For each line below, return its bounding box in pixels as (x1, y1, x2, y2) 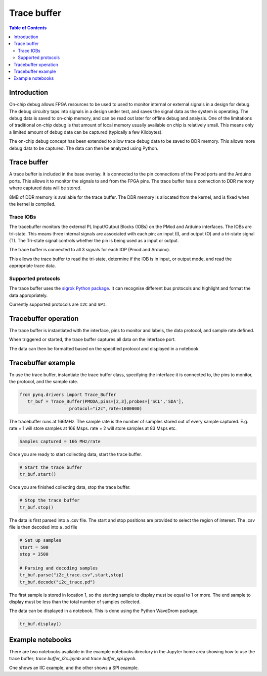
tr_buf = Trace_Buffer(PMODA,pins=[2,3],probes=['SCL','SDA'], (27, 399, 184, 404)
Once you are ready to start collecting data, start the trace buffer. (9, 451, 142, 457)
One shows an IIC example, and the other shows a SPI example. (9, 665, 139, 671)
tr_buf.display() (19, 621, 62, 627)
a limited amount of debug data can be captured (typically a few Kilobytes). (9, 129, 163, 135)
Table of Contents (9, 25, 47, 31)
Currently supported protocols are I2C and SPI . (9, 301, 107, 307)
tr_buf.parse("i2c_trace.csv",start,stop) (19, 572, 124, 578)
